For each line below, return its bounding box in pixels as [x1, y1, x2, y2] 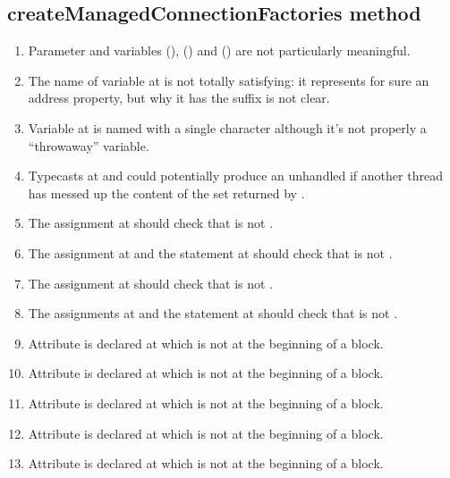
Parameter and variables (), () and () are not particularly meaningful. [28, 41, 411, 60]
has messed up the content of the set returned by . [28, 183, 305, 202]
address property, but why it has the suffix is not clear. [28, 88, 330, 107]
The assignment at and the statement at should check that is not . [28, 243, 393, 262]
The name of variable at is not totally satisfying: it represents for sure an [28, 71, 429, 89]
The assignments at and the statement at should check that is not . [28, 304, 398, 323]
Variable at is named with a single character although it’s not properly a [28, 118, 427, 137]
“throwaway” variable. [28, 136, 149, 155]
